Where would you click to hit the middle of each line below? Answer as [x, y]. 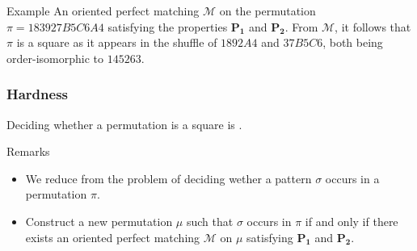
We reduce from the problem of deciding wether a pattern [168, 178]
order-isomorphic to [55, 58]
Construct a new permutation [99, 221]
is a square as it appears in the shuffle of [117, 42]
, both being [353, 42]
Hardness [38, 94]
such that [210, 221]
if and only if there [352, 221]
